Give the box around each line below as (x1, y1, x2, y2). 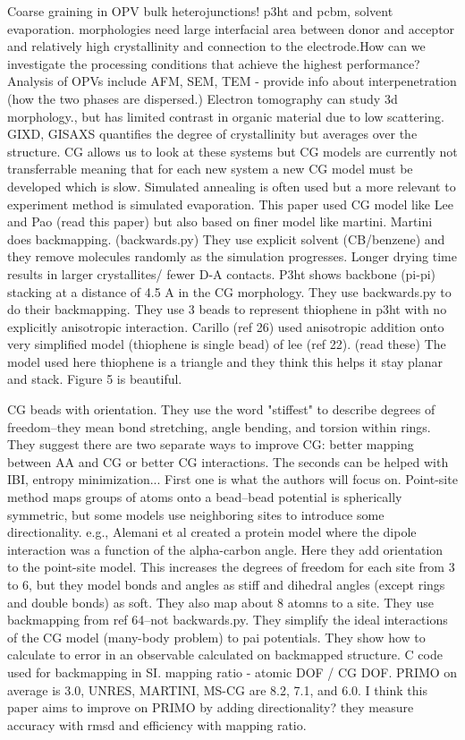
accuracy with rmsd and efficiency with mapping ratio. (7, 715, 307, 734)
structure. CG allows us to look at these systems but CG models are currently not (7, 141, 458, 160)
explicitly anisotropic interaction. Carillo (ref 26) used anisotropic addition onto (7, 317, 444, 336)
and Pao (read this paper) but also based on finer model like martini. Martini (7, 212, 433, 231)
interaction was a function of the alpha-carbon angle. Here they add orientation (7, 540, 444, 558)
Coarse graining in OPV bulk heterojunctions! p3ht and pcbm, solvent (7, 2, 393, 20)
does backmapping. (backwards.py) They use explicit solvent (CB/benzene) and (7, 229, 445, 248)
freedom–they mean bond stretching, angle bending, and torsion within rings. (7, 417, 431, 436)
